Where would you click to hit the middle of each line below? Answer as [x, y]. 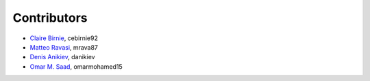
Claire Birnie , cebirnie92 [64, 38]
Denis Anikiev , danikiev [62, 57]
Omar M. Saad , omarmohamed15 [76, 66]
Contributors [50, 18]
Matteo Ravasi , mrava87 [64, 47]
